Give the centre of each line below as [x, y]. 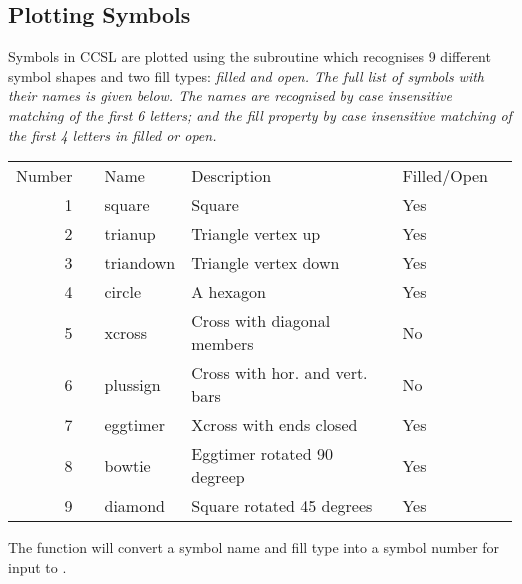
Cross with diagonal [261, 321]
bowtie [127, 465]
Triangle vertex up [256, 234]
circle [122, 292]
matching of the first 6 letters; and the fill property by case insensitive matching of [260, 114]
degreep [218, 477]
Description [231, 176]
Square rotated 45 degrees [282, 506]
